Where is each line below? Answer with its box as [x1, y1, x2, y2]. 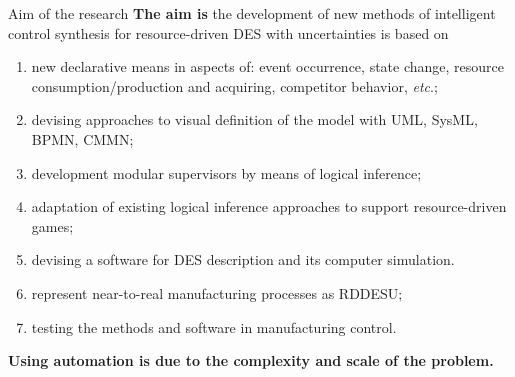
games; [31, 215, 74, 236]
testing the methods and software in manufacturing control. [31, 316, 397, 337]
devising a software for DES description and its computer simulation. [31, 249, 455, 270]
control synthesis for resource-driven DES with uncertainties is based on [8, 22, 449, 43]
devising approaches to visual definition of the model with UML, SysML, [31, 109, 478, 130]
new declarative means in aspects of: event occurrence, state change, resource [31, 56, 505, 77]
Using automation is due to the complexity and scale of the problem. [8, 350, 494, 371]
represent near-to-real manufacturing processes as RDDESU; [31, 282, 403, 303]
